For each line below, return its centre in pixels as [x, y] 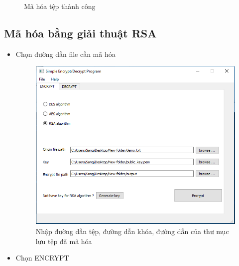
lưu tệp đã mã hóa [64, 241]
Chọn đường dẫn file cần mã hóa [65, 54]
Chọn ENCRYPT [42, 258]
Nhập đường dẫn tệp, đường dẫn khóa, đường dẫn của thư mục [132, 231]
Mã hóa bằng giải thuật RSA [80, 33]
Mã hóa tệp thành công [60, 6]
